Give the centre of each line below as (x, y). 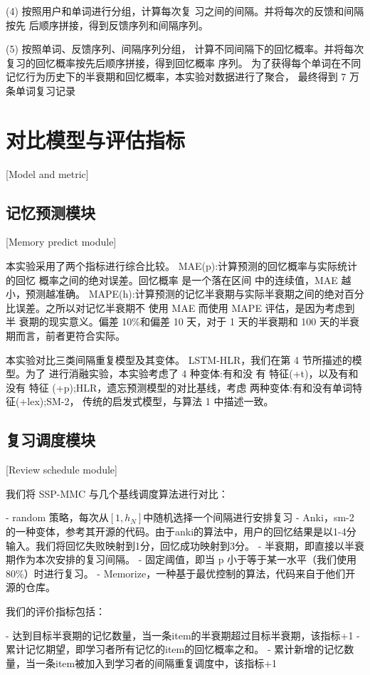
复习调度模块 (51, 440)
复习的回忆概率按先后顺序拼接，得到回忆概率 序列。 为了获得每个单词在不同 (184, 62)
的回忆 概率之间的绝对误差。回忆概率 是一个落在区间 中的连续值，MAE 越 (179, 279)
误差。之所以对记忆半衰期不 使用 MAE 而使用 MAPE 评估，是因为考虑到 (185, 307)
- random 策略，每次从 (57, 517)
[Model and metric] (47, 173)
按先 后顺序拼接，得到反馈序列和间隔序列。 (107, 25)
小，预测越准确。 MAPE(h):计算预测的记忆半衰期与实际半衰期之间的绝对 (175, 294)
